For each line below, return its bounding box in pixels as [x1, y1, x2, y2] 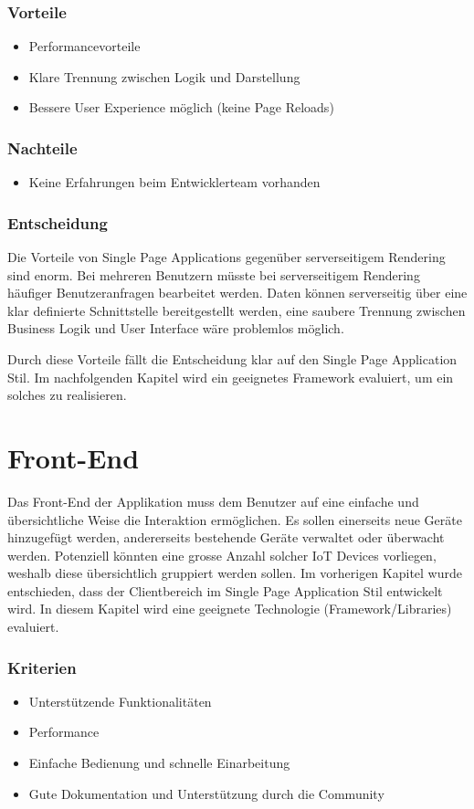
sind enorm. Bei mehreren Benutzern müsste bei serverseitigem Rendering [7, 265, 420, 284]
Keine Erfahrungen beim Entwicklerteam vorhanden [28, 173, 321, 192]
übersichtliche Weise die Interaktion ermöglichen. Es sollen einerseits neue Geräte [7, 510, 462, 529]
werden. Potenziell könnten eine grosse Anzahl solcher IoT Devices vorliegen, [7, 545, 437, 564]
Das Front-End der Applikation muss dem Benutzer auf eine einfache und [7, 491, 419, 510]
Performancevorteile [28, 37, 141, 56]
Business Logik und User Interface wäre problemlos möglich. [7, 319, 344, 338]
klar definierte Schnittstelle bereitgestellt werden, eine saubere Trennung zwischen [7, 300, 466, 320]
